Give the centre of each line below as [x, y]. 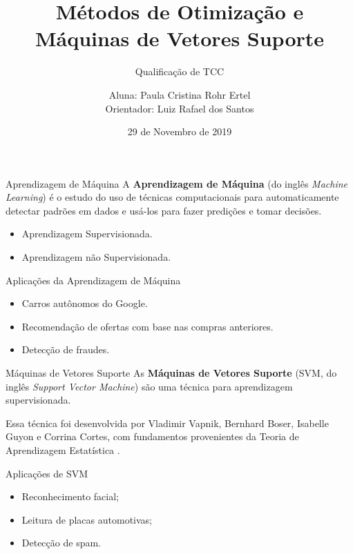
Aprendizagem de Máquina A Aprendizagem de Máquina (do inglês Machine [176, 183]
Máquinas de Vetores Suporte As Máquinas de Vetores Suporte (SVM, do [171, 373]
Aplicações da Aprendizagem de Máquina [93, 280]
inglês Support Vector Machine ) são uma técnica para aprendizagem [149, 386]
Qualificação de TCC [180, 71]
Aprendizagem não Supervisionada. [96, 257]
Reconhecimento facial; [70, 496]
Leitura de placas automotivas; [87, 519]
